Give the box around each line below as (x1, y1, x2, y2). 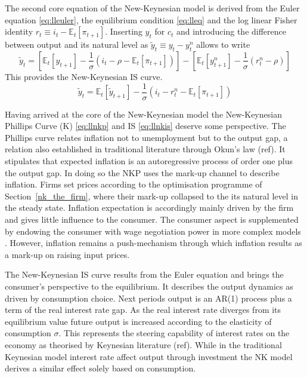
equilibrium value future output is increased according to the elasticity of (5, 315, 272, 327)
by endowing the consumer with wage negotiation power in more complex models (5, 225, 301, 237)
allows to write (196, 38, 250, 51)
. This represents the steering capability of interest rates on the (58, 327, 290, 339)
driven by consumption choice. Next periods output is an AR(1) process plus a (5, 291, 292, 304)
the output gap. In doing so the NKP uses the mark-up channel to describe (5, 166, 280, 179)
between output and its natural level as (5, 38, 148, 51)
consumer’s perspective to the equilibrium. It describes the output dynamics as (5, 279, 293, 292)
